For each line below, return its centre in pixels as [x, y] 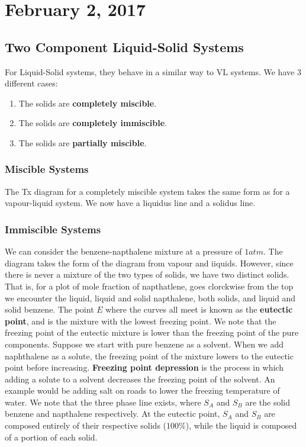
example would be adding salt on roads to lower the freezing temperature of [142, 390]
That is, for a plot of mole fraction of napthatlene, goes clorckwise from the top [149, 286]
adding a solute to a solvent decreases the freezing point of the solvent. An [140, 379]
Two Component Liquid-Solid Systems [124, 46]
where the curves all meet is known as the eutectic [199, 309]
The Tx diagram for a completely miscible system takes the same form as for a [147, 191]
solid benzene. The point [49, 309]
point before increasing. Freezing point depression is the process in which [144, 367]
